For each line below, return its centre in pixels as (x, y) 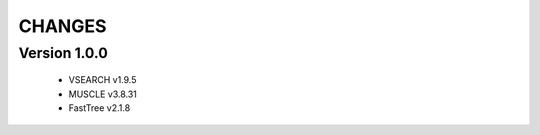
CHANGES (62, 26)
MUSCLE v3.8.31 (102, 94)
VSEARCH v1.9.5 (102, 80)
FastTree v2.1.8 (99, 107)
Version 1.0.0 (63, 53)
